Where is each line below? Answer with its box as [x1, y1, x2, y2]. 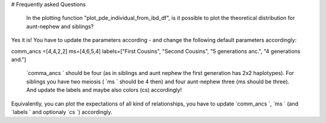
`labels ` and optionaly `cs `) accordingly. [11, 108, 113, 115]
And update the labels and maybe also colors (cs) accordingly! [26, 86, 182, 94]
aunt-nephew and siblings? [26, 23, 94, 30]
